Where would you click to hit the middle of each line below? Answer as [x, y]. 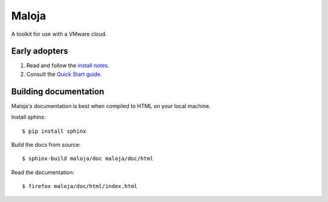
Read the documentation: [43, 172]
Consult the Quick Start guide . [64, 74]
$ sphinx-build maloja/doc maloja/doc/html [88, 159]
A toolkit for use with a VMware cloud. [59, 34]
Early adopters [40, 51]
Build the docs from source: [46, 144]
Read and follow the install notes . [68, 66]
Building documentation [58, 91]
